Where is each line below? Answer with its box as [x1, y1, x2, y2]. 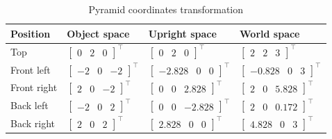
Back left [10, 98, 49, 113]
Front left [10, 62, 51, 76]
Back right [10, 115, 56, 130]
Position [10, 26, 51, 40]
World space [240, 26, 300, 40]
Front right [10, 80, 58, 95]
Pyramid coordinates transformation [88, 2, 244, 16]
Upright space [148, 26, 217, 40]
